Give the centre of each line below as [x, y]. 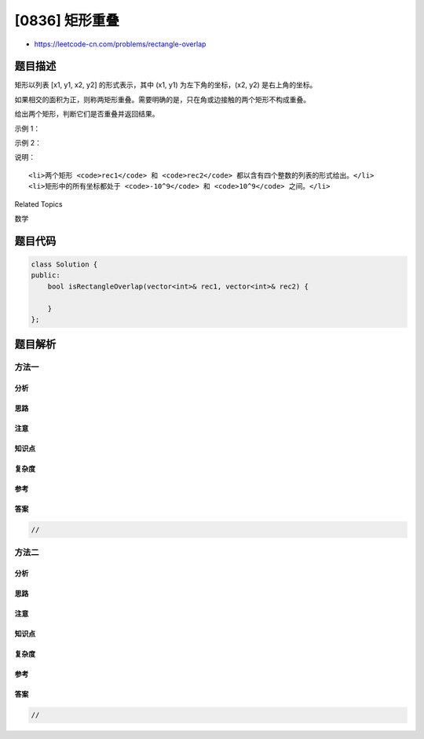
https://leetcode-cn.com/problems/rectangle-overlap [120, 44]
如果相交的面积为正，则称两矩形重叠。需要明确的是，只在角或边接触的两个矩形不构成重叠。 [162, 99]
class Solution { [64, 264]
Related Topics [38, 204]
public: [46, 276]
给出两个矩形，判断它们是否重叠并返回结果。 [87, 114]
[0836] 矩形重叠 [67, 20]
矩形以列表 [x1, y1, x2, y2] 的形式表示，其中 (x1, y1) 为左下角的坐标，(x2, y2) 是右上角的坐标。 [166, 85]
